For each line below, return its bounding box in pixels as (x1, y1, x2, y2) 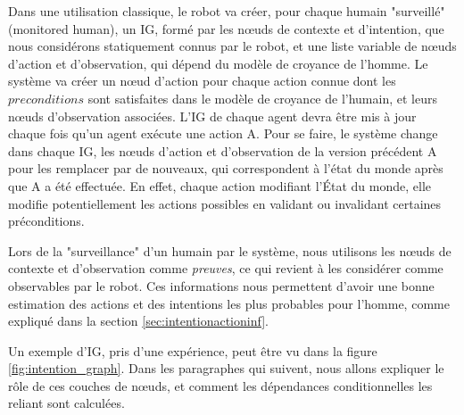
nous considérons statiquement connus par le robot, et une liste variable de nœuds (8, 37, 457, 55)
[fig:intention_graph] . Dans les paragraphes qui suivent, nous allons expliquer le (8, 359, 444, 378)
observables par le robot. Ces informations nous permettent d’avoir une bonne (8, 276, 435, 295)
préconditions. (8, 212, 85, 230)
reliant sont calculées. (8, 394, 125, 412)
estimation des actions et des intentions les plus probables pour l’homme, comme (8, 294, 450, 312)
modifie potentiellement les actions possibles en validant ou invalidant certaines (8, 194, 442, 212)
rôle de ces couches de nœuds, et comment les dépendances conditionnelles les (8, 376, 433, 394)
